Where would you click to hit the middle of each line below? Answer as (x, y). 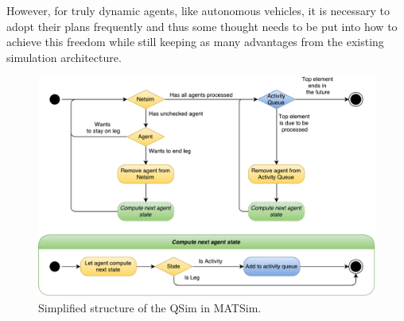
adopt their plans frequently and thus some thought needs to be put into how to (202, 26)
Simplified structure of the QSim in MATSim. (150, 307)
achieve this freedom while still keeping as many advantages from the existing (195, 42)
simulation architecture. (64, 57)
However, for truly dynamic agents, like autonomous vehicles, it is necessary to (198, 10)
